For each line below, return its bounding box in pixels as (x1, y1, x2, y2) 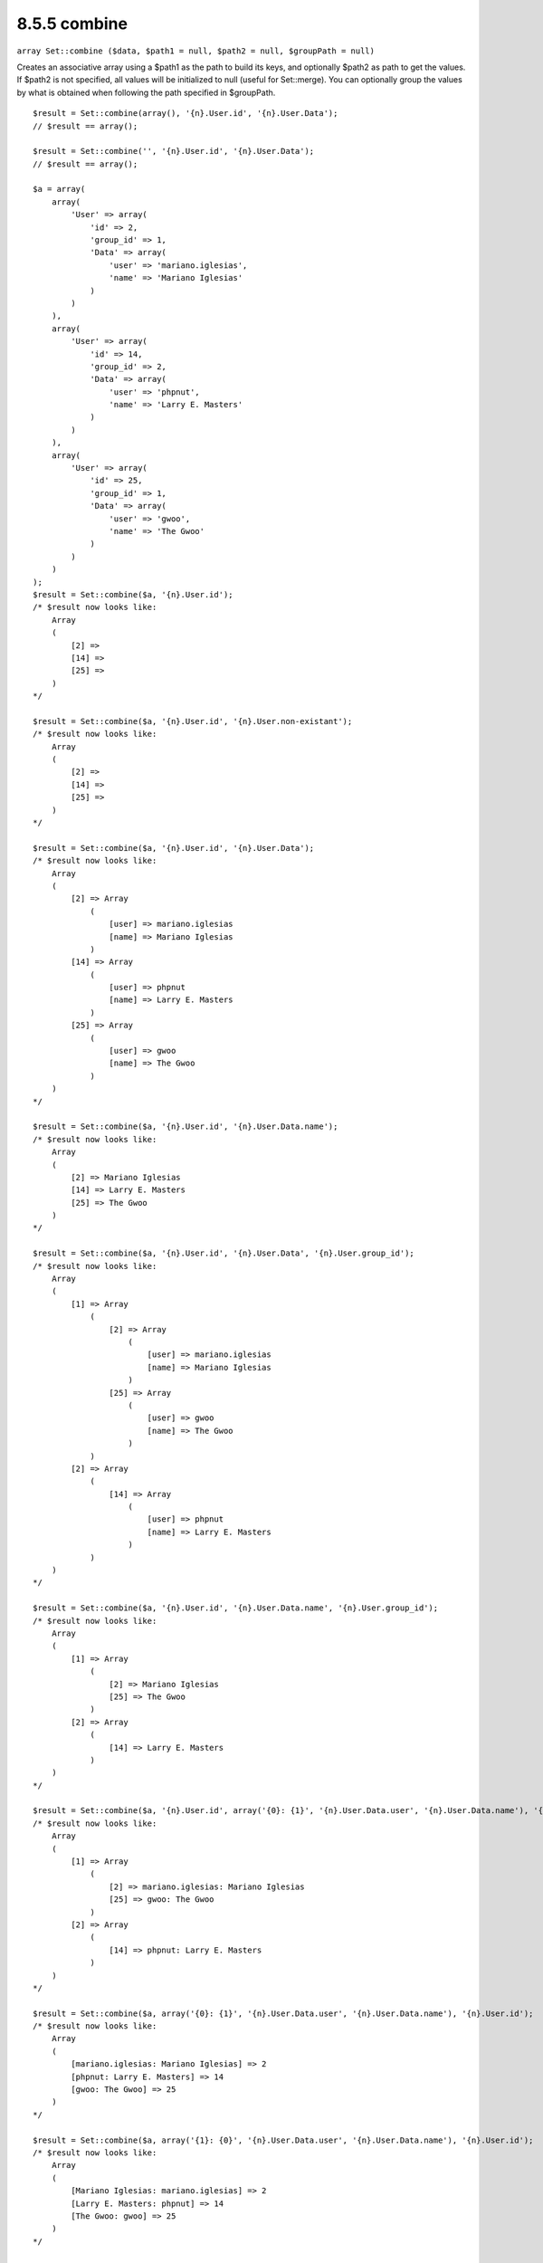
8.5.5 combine (16, 14, 129, 33)
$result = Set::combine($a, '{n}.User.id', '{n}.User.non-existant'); (33, 716, 353, 726)
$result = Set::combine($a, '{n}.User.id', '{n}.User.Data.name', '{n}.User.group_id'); (33, 1603, 439, 1613)
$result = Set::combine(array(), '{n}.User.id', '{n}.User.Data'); (33, 109, 338, 119)
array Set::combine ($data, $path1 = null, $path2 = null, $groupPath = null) (16, 45, 376, 56)
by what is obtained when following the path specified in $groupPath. (16, 87, 276, 98)
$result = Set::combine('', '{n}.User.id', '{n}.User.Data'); (33, 146, 315, 157)
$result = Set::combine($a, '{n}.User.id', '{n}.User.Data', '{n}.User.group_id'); (33, 1248, 415, 1258)
